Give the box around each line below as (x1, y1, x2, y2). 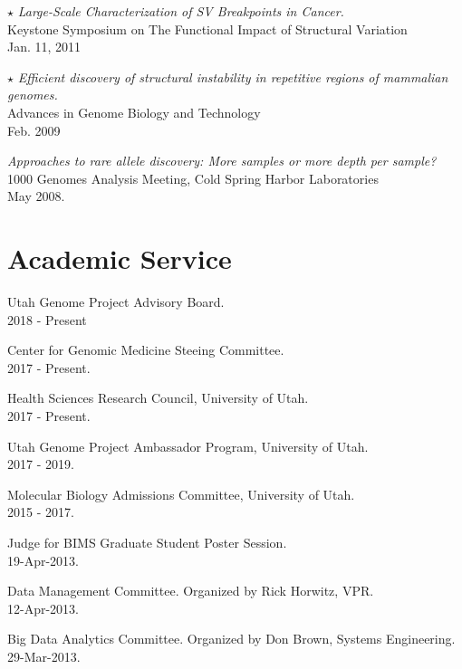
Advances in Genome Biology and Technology (7, 102, 261, 121)
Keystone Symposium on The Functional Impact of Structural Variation (7, 19, 408, 38)
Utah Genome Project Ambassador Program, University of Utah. (7, 436, 369, 455)
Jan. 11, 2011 (7, 37, 82, 56)
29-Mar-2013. (7, 646, 81, 665)
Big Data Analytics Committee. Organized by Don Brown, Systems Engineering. (7, 629, 456, 648)
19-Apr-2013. (7, 550, 79, 569)
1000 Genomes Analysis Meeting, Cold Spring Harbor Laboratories (7, 168, 379, 187)
